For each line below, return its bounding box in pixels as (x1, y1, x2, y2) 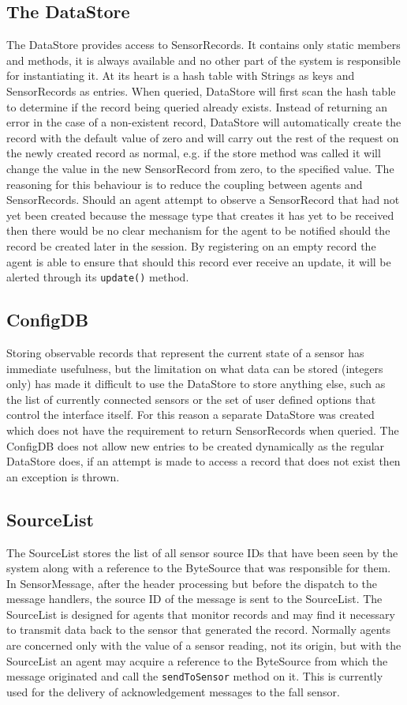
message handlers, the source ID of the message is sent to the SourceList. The (6, 590, 383, 607)
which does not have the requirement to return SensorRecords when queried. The (6, 421, 399, 438)
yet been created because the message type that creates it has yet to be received (6, 206, 394, 223)
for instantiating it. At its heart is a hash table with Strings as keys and (6, 67, 355, 84)
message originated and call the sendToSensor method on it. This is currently (6, 668, 383, 684)
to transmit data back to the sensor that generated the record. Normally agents (6, 621, 391, 638)
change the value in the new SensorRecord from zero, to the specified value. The (6, 160, 394, 176)
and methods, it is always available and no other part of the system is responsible (6, 51, 401, 68)
